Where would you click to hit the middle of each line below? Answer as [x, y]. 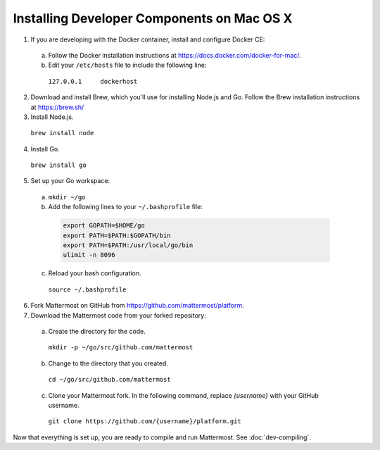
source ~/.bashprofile [87, 289]
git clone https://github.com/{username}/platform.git [145, 421]
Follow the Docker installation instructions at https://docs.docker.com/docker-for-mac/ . [175, 55]
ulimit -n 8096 [89, 255]
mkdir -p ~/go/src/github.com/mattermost [121, 348]
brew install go [59, 165]
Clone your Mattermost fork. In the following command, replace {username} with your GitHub [184, 395]
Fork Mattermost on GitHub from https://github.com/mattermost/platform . [137, 306]
